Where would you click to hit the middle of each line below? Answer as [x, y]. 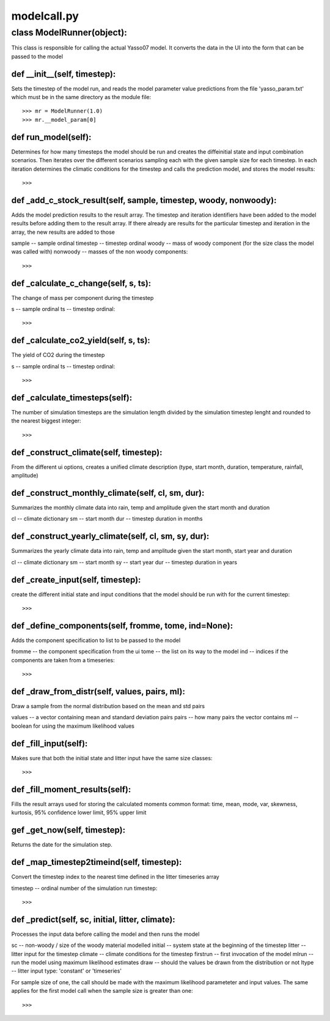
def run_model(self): [51, 137]
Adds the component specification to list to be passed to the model [96, 640]
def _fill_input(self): [50, 743]
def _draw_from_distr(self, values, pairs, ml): [98, 691]
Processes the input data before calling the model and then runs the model [105, 934]
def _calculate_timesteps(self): [72, 398]
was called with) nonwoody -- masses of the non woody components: [100, 252]
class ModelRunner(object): [69, 32]
